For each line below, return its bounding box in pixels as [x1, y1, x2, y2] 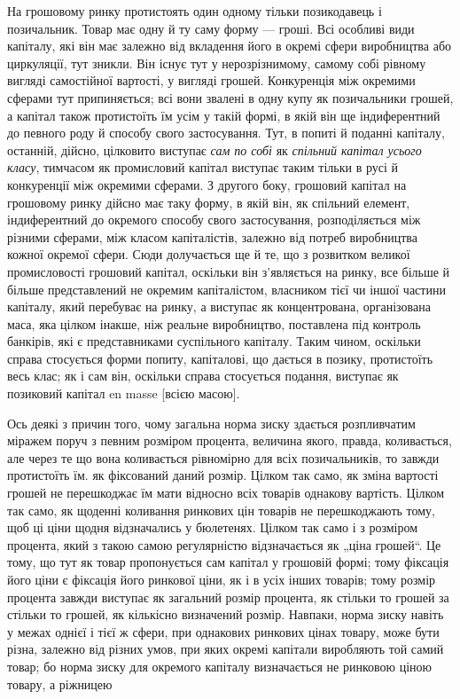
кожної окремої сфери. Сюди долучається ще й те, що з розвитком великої [7, 245, 410, 263]
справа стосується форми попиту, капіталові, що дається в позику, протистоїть [7, 349, 433, 367]
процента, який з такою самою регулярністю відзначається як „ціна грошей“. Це [7, 535, 441, 554]
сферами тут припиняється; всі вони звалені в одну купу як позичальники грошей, [7, 88, 454, 106]
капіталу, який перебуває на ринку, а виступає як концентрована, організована [7, 297, 431, 316]
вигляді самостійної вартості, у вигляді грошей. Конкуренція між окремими [7, 71, 416, 90]
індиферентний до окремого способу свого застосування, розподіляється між [7, 210, 421, 229]
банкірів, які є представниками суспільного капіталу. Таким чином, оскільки [7, 332, 421, 350]
